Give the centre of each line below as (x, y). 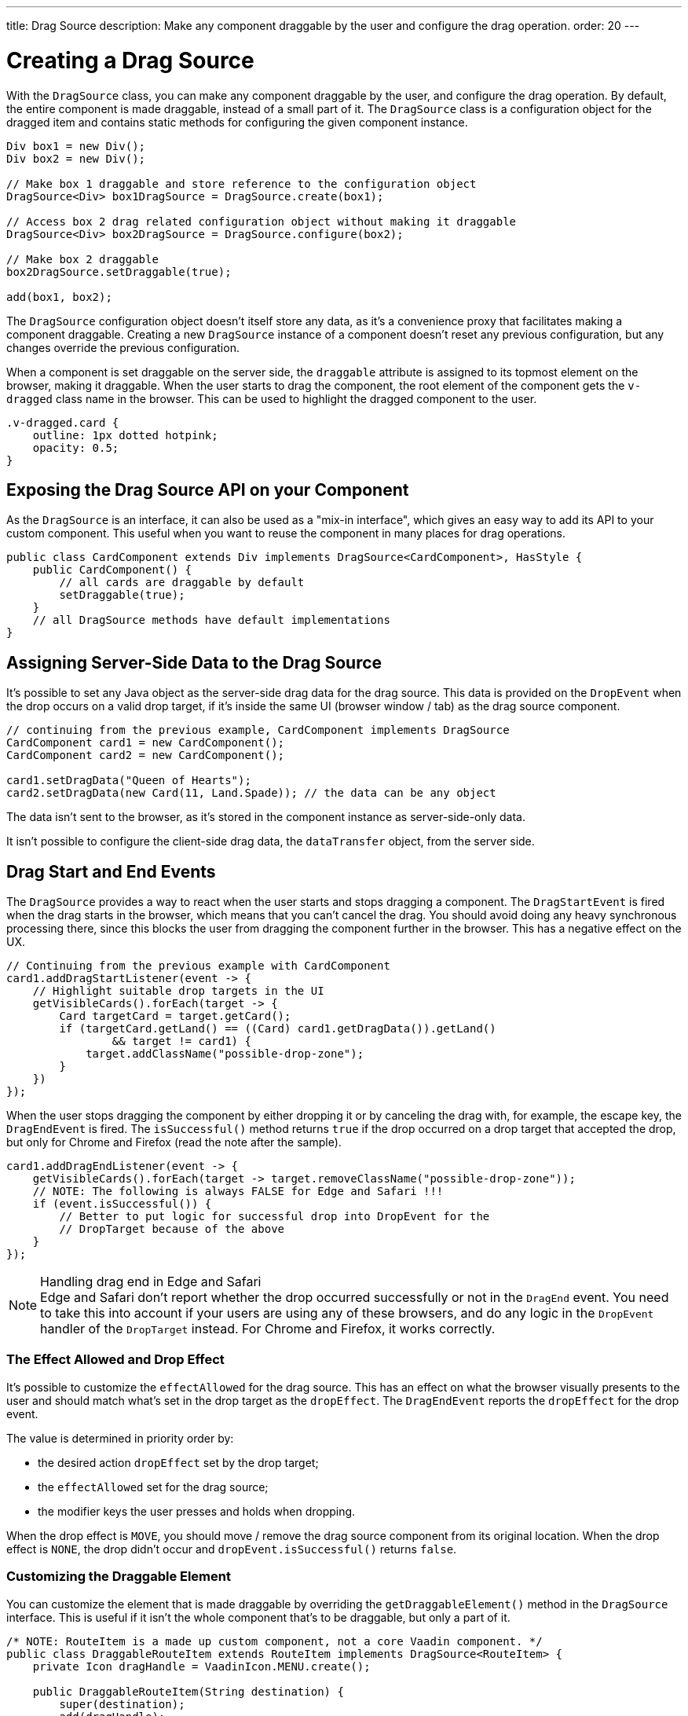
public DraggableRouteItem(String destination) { (188, 1691)
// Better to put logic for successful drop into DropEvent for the (274, 1217)
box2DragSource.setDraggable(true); (119, 271)
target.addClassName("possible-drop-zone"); (225, 1054)
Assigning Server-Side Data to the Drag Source (194, 662)
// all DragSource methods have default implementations (211, 620)
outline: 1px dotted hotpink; (125, 435)
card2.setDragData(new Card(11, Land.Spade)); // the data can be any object (251, 793)
